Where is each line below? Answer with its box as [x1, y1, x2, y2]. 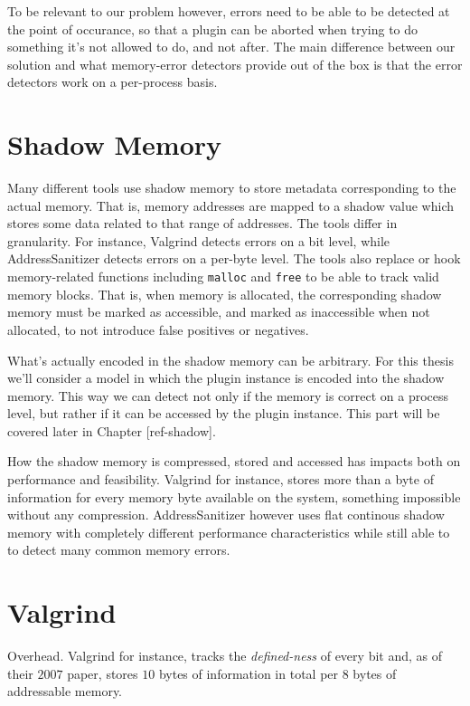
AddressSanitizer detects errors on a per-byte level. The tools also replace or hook [7, 249, 461, 268]
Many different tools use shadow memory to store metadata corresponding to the [7, 178, 456, 197]
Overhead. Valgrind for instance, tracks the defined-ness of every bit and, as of [7, 646, 442, 665]
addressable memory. [7, 682, 123, 701]
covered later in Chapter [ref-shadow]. [7, 421, 216, 440]
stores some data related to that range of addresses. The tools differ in [7, 214, 398, 233]
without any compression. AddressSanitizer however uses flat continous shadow [7, 505, 445, 524]
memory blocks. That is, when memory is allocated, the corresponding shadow [7, 284, 442, 303]
